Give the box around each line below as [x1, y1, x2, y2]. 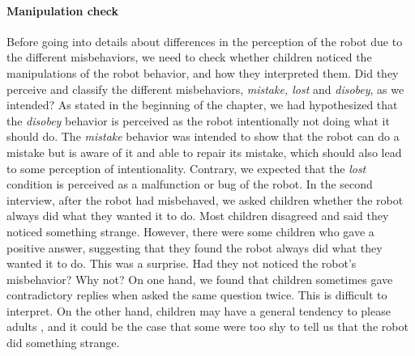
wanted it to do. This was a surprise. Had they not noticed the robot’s [6, 255, 357, 272]
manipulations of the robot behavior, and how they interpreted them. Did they [6, 64, 399, 81]
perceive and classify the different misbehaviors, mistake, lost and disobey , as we [6, 80, 404, 97]
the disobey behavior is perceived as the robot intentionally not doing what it [6, 112, 390, 129]
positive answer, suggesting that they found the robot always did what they [6, 239, 383, 256]
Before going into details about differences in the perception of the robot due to [6, 32, 403, 49]
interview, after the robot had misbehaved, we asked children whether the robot [6, 191, 404, 208]
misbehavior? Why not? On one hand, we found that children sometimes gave [6, 270, 393, 287]
